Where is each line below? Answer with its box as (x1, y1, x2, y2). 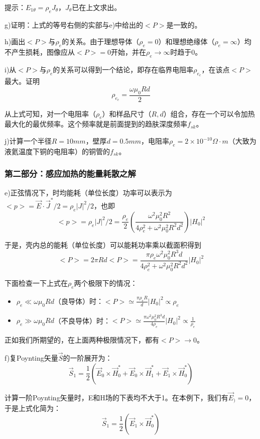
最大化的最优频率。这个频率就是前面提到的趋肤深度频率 (5, 119, 187, 129)
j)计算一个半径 (5, 136, 52, 146)
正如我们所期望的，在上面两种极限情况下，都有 (5, 335, 159, 345)
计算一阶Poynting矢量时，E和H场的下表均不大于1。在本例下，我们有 (5, 392, 228, 402)
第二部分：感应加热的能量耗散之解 (5, 167, 136, 180)
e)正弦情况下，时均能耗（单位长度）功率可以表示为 (5, 187, 172, 197)
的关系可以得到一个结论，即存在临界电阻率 (53, 64, 194, 74)
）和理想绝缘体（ (158, 36, 215, 47)
